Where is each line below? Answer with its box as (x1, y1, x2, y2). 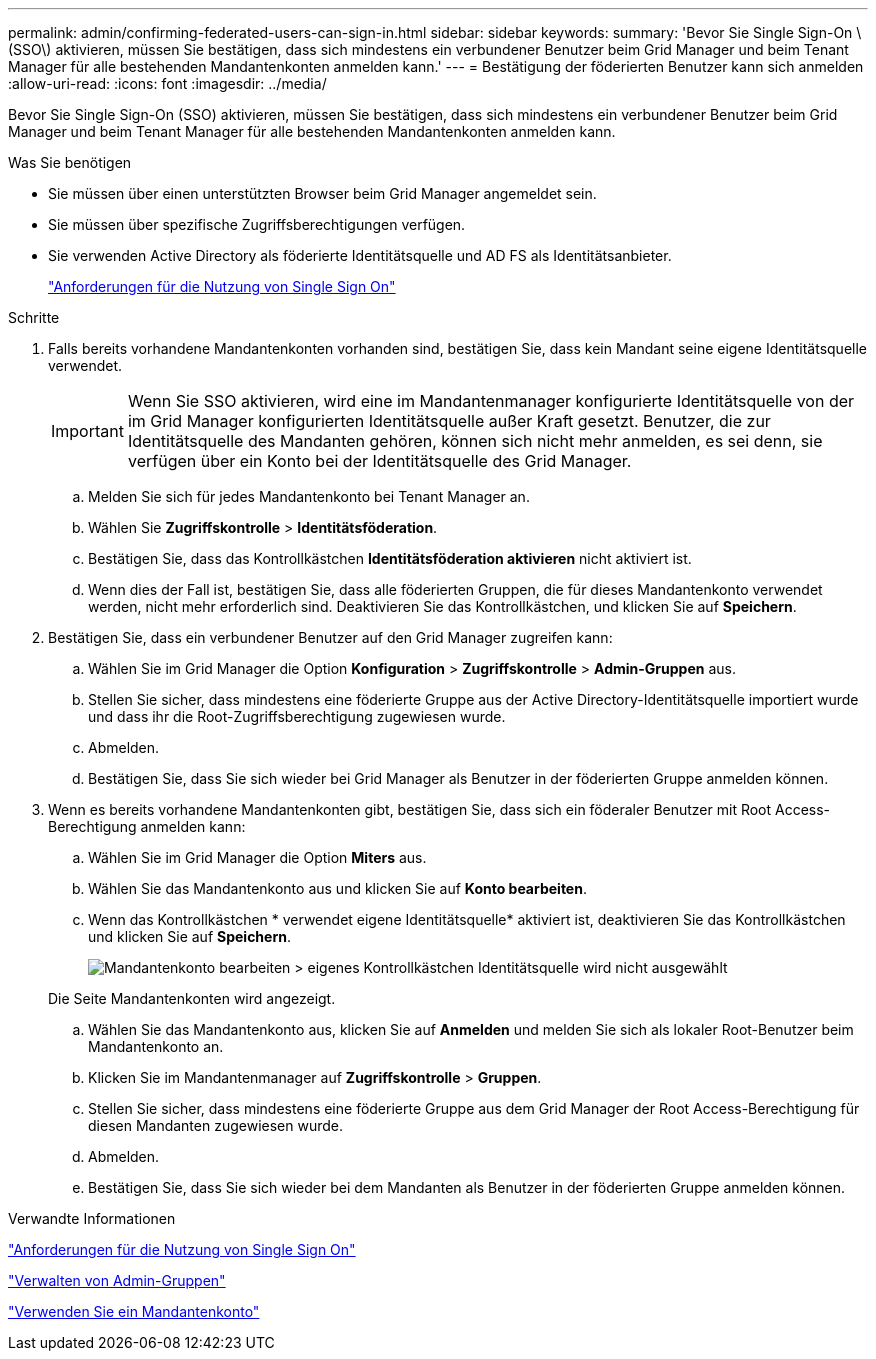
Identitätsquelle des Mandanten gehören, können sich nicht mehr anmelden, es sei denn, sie (127, 431, 823, 451)
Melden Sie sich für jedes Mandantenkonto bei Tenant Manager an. (88, 488, 530, 505)
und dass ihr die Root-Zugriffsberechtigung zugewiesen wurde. (88, 708, 506, 725)
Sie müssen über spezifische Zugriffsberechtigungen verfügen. (48, 216, 466, 233)
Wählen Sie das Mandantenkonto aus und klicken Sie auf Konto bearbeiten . (88, 880, 587, 897)
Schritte (8, 309, 60, 326)
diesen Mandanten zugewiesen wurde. (88, 1117, 344, 1134)
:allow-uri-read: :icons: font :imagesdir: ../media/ (8, 75, 327, 92)
